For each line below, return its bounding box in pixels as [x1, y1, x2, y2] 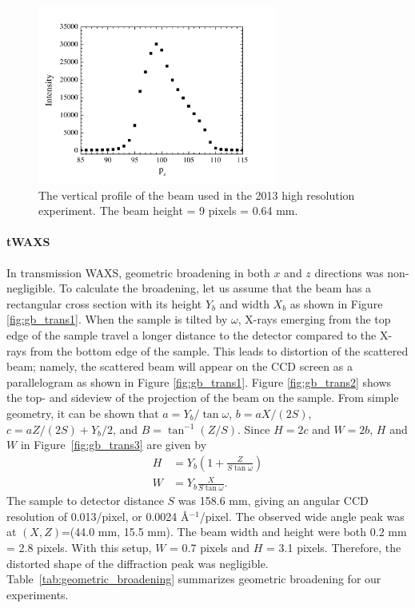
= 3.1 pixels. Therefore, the [266, 538, 401, 555]
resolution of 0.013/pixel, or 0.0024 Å [6, 507, 190, 524]
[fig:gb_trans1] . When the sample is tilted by [6, 311, 228, 328]
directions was [314, 264, 384, 280]
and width [219, 295, 269, 312]
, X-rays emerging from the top [237, 311, 391, 328]
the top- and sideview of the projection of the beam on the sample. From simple [6, 389, 399, 406]
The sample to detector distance [6, 492, 164, 509]
